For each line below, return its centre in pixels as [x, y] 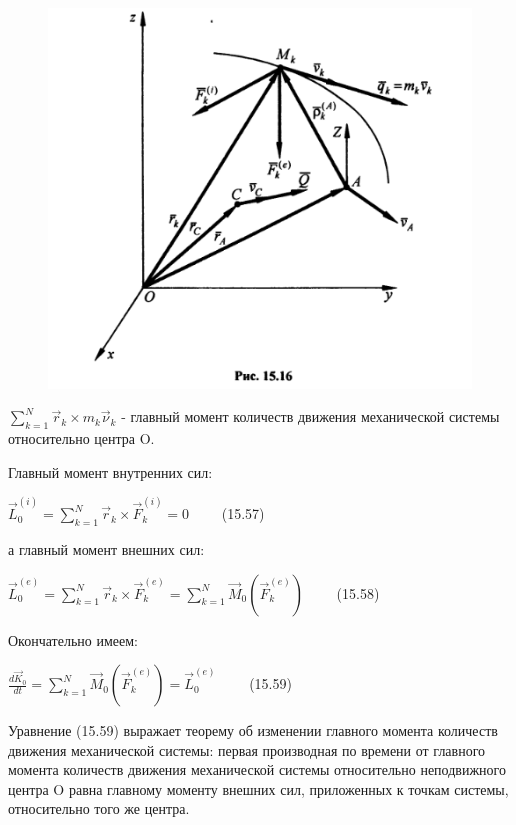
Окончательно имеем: [73, 639]
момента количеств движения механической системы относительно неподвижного [257, 769]
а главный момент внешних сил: [106, 548]
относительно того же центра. [99, 808]
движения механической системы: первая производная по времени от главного [247, 749]
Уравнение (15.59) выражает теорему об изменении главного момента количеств [253, 730]
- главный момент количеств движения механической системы [310, 416]
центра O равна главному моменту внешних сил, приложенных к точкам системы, [258, 788]
